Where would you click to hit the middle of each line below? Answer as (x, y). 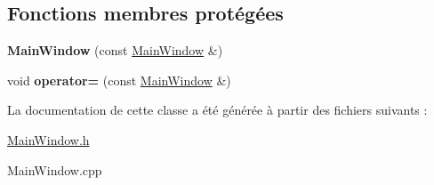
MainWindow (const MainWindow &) (115, 50)
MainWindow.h (48, 139)
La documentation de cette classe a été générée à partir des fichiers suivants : (217, 110)
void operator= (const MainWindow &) (119, 80)
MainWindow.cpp (55, 169)
